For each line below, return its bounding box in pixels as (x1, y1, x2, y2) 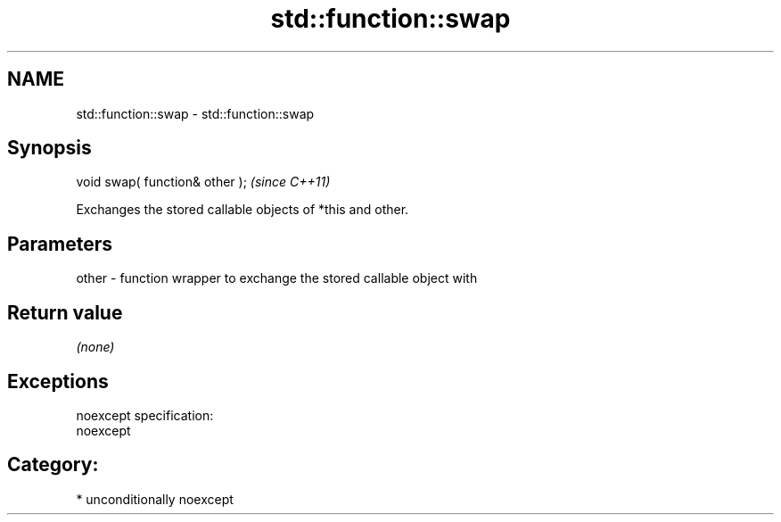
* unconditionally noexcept (76, 491, 234, 507)
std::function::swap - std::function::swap (76, 105, 315, 121)
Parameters (7, 232, 112, 255)
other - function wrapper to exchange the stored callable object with (76, 270, 478, 286)
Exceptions (7, 369, 109, 393)
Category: (7, 453, 99, 476)
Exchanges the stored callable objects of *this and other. (76, 202, 409, 218)
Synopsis (7, 137, 92, 160)
